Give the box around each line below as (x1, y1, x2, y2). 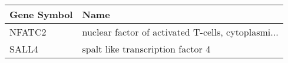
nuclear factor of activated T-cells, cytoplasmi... (82, 25, 279, 38)
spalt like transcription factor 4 (82, 42, 211, 55)
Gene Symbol (9, 8, 73, 21)
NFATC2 (9, 25, 47, 38)
